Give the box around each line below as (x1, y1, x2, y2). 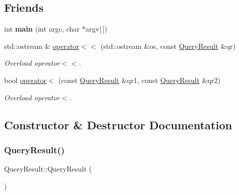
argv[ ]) (85, 23, 108, 34)
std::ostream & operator (4, 40, 79, 51)
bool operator (4, 74, 46, 85)
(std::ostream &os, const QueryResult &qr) (100, 40, 236, 51)
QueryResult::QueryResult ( (4, 163, 92, 174)
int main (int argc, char (4, 23, 80, 34)
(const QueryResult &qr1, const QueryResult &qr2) (58, 74, 221, 85)
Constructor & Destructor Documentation (4, 117, 232, 132)
